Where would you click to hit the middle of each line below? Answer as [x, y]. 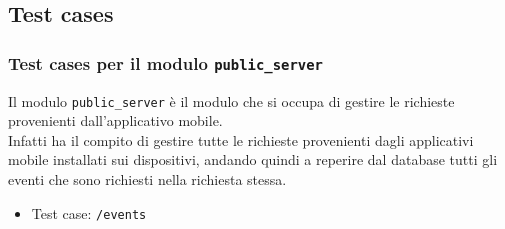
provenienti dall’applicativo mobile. [115, 120]
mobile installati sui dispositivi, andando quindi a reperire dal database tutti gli [253, 159]
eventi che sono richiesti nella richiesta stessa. [147, 179]
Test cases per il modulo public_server [165, 62]
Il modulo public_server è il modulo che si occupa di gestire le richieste [231, 100]
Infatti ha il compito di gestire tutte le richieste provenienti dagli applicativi [241, 139]
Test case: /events [89, 212]
